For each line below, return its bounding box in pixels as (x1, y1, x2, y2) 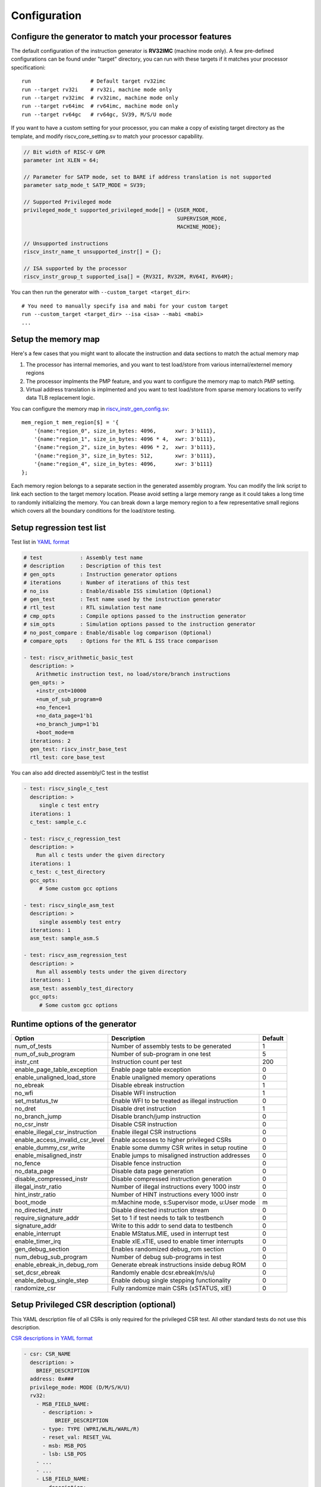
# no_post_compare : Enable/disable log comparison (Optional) (23, 629, 212, 636)
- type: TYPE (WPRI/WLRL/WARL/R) (42, 1425, 140, 1432)
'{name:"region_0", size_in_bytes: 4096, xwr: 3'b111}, (33, 427, 216, 434)
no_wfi (14, 1089, 33, 1097)
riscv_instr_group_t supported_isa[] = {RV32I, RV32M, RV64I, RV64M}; (23, 274, 234, 280)
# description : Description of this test (23, 563, 162, 569)
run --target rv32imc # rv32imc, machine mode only (21, 95, 178, 101)
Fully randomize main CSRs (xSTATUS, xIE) (111, 1284, 232, 1293)
